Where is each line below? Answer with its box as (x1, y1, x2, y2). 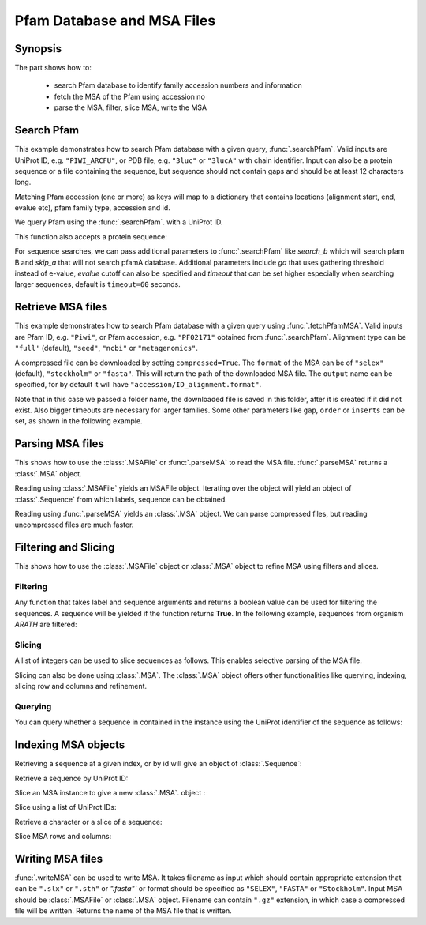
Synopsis (14, 42, 62, 55)
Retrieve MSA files (14, 300, 108, 314)
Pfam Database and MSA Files (14, 12, 216, 29)
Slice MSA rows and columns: (14, 832, 112, 841)
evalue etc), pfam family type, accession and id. (14, 203, 171, 212)
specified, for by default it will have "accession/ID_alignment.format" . (14, 380, 262, 389)
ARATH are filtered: (14, 620, 78, 630)
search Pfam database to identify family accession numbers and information (54, 81, 303, 90)
